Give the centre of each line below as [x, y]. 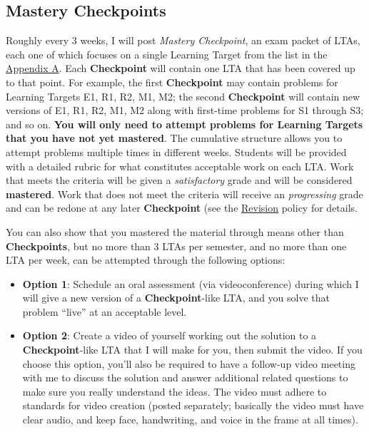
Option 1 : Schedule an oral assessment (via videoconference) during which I [191, 283]
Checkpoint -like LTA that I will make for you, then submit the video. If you [192, 350]
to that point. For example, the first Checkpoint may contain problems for [172, 82]
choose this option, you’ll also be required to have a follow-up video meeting [189, 363]
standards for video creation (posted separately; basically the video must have [193, 405]
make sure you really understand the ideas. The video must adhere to [175, 391]
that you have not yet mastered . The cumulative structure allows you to [174, 138]
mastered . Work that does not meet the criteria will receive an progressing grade [184, 194]
